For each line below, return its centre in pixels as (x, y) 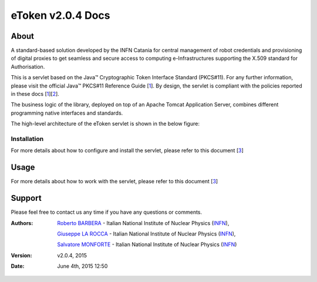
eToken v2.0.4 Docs (61, 15)
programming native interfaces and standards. (67, 113)
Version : (21, 255)
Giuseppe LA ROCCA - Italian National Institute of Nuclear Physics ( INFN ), (146, 234)
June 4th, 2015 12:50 (82, 266)
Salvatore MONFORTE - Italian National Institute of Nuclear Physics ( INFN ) (147, 244)
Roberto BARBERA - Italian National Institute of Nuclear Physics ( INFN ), (143, 223)
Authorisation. (28, 66)
